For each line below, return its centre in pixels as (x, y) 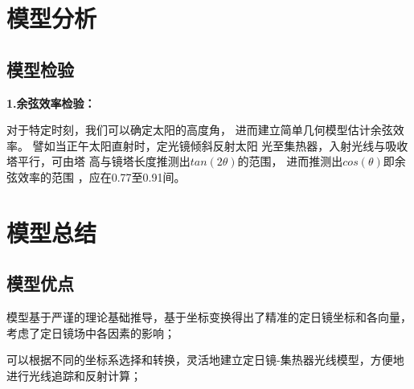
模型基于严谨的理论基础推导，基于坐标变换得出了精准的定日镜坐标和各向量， (209, 317)
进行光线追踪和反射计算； (74, 375)
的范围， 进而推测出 (290, 161)
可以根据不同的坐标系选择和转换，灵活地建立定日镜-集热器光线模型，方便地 (205, 360)
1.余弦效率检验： (51, 102)
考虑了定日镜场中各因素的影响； (91, 332)
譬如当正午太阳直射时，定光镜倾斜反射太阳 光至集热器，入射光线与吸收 (220, 145)
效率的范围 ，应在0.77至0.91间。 (101, 176)
